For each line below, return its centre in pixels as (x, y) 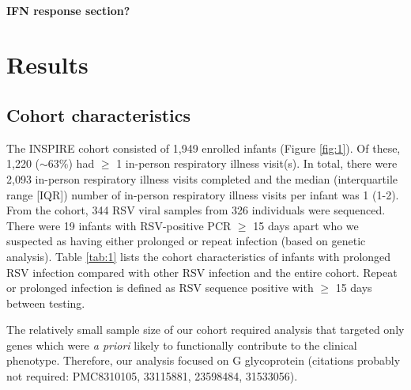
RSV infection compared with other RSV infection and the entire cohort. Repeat (202, 272)
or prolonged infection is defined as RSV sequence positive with (160, 288)
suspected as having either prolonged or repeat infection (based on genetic (186, 241)
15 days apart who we (306, 225)
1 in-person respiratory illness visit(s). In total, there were (257, 163)
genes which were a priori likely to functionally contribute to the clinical (182, 345)
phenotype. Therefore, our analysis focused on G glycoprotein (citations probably (204, 360)
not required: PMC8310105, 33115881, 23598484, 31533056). (152, 376)
